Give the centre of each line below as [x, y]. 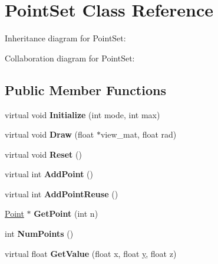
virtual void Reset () [43, 154]
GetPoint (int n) [66, 214]
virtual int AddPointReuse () [62, 193]
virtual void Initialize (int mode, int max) [82, 114]
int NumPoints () [39, 234]
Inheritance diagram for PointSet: [65, 38]
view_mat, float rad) [138, 134]
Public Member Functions [85, 89]
